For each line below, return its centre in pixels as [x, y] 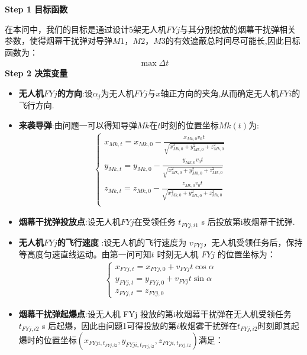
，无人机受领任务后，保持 [253, 242]
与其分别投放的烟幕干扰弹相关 [237, 29]
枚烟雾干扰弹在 [209, 325]
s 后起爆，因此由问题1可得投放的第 [109, 325]
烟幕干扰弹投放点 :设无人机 [70, 222]
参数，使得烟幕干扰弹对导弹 [59, 41]
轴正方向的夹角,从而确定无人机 [220, 93]
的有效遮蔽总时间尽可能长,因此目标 [233, 41]
